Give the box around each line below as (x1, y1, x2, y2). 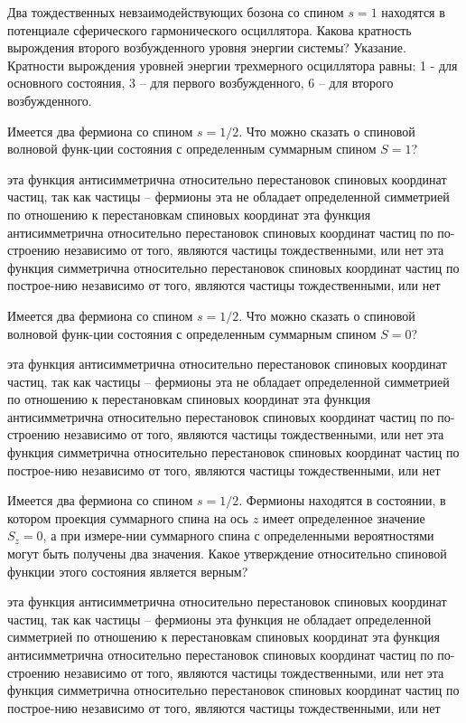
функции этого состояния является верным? (7, 561, 248, 580)
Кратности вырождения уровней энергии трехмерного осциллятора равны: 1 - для (7, 55, 458, 74)
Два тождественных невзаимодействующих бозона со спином (7, 3, 344, 21)
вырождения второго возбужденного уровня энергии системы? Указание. (7, 38, 406, 57)
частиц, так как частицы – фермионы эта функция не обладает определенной (7, 609, 432, 628)
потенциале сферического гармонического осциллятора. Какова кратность (7, 20, 412, 39)
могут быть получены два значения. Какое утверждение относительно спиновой (7, 544, 447, 563)
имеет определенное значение (262, 508, 425, 527)
